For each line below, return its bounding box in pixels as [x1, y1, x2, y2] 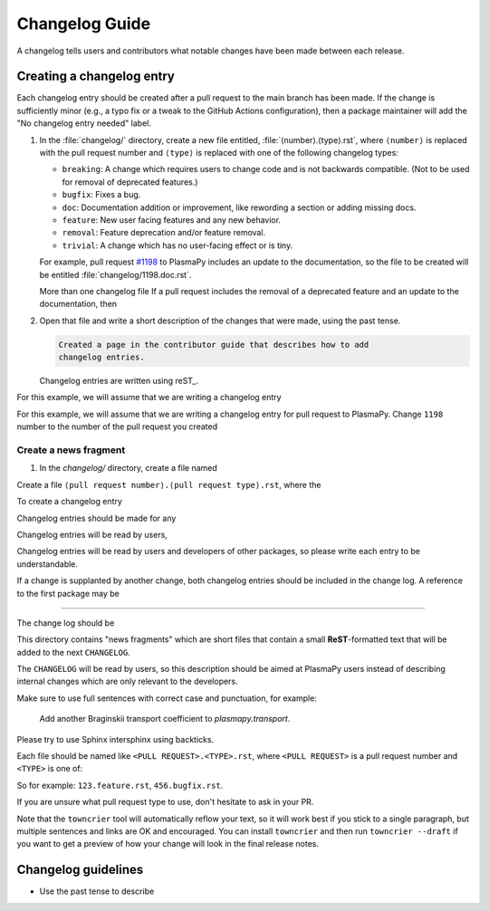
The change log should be [16, 617, 115, 628]
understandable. [16, 558, 79, 570]
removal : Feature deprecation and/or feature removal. [62, 227, 266, 238]
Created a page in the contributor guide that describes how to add [58, 340, 369, 350]
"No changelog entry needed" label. [16, 118, 151, 129]
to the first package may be [16, 588, 120, 599]
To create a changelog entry [16, 496, 122, 507]
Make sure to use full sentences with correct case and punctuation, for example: [16, 693, 317, 704]
